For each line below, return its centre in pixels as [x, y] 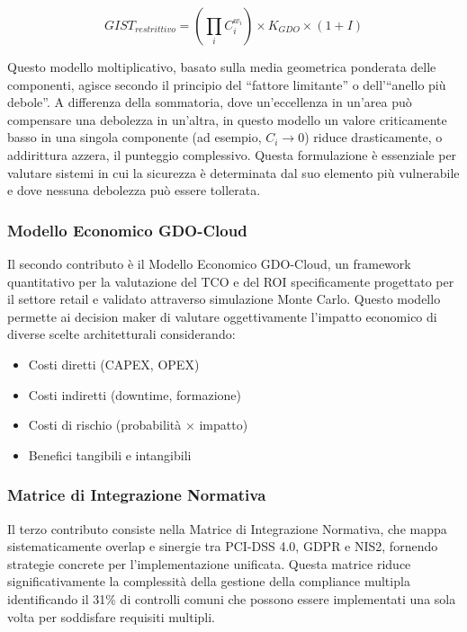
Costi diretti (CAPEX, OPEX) [114, 364]
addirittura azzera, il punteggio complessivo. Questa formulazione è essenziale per [232, 154]
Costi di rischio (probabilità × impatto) [138, 425]
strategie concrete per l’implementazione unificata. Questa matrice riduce [209, 563]
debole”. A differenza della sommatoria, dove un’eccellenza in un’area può [210, 102]
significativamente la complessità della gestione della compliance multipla [209, 581]
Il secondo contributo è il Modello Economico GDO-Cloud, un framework [209, 263]
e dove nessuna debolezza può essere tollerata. [134, 190]
